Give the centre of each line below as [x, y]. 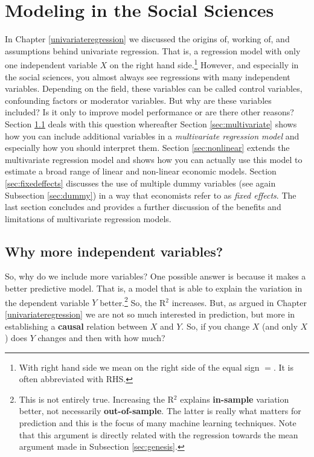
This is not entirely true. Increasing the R [96, 399]
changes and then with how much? [101, 338]
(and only [280, 326]
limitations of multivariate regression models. [88, 218]
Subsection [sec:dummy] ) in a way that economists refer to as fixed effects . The [151, 195]
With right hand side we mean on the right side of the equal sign [139, 367]
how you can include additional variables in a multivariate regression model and [152, 136]
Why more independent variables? [114, 251]
